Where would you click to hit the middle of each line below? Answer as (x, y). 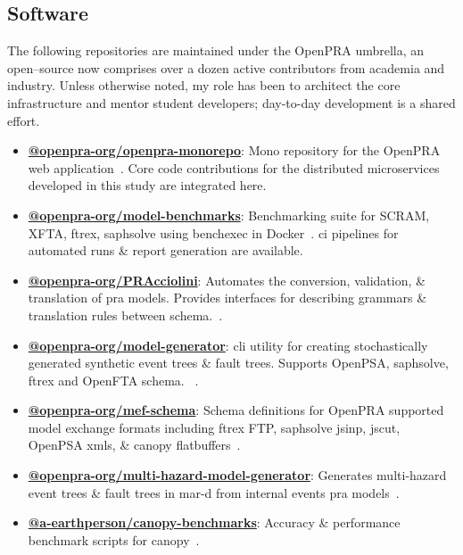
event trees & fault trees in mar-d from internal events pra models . (214, 492)
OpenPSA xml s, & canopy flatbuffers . (134, 445)
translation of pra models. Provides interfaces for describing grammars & (227, 298)
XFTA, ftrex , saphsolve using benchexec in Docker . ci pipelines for (213, 232)
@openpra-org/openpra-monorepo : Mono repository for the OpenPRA (234, 150)
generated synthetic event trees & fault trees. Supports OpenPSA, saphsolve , (238, 363)
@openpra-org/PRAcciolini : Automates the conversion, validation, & (227, 280)
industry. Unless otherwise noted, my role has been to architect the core (204, 85)
